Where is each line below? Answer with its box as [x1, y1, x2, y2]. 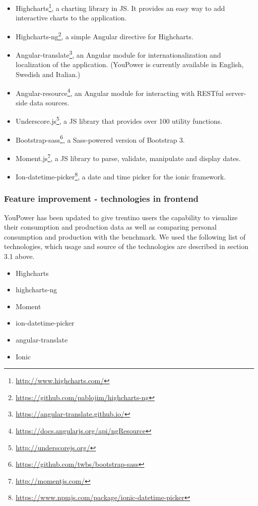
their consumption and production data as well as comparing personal [4, 222, 217, 232]
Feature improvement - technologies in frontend [4, 192, 199, 205]
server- [226, 87, 246, 98]
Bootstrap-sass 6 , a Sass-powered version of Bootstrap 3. [15, 133, 185, 145]
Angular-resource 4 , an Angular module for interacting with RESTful [15, 86, 224, 98]
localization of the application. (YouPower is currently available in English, [15, 59, 244, 70]
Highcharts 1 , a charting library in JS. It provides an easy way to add [15, 1, 225, 13]
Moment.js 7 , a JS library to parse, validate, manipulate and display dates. [15, 151, 241, 163]
